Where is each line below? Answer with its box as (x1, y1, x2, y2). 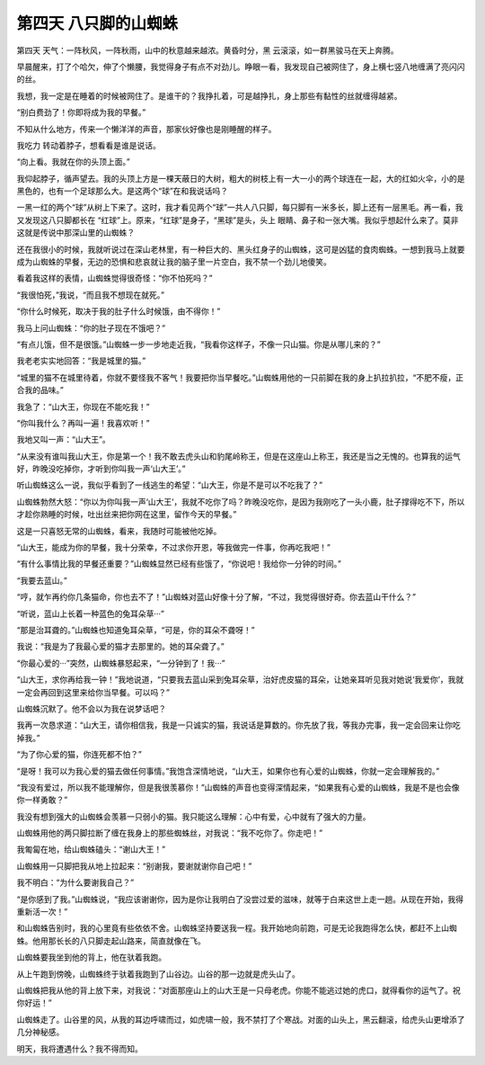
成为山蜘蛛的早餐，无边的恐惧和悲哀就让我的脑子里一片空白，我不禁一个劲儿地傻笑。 (16, 256, 331, 267)
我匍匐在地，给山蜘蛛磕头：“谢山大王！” (16, 844, 166, 855)
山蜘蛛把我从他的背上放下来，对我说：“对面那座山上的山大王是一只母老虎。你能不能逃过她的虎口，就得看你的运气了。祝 (16, 985, 462, 996)
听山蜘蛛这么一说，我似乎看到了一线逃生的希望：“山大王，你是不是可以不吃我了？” (16, 479, 323, 490)
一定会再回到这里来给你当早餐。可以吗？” (16, 686, 171, 697)
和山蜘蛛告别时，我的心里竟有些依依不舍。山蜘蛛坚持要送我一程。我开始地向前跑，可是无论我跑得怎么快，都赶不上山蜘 (16, 923, 457, 934)
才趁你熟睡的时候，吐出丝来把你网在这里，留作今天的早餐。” (16, 509, 237, 520)
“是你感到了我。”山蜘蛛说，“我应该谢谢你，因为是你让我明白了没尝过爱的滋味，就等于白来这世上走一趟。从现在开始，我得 (16, 893, 464, 904)
